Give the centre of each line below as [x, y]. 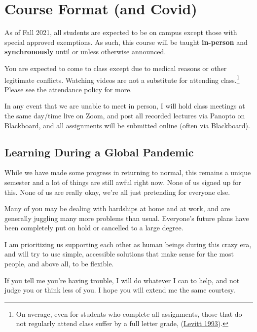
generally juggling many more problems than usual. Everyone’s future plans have [127, 218]
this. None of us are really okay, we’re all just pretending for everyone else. [117, 192]
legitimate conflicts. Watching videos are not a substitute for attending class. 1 [122, 79]
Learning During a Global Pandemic [99, 152]
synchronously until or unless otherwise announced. [85, 52]
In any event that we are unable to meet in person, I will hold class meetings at [125, 106]
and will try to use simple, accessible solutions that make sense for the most [119, 254]
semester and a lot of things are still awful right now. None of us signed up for [123, 182]
